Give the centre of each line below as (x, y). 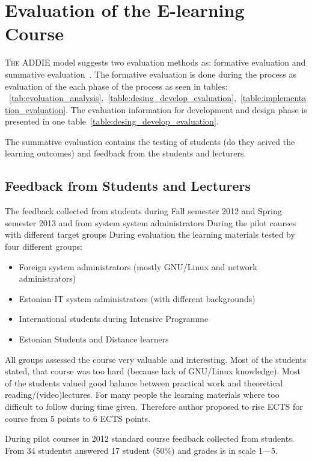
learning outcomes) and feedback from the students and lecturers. (126, 153)
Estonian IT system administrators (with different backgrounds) (137, 298)
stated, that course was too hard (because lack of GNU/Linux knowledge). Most (153, 371)
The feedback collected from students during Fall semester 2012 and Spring (143, 211)
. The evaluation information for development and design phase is (186, 109)
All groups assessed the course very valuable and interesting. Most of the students (156, 359)
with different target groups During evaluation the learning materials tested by (150, 234)
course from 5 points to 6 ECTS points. (78, 418)
